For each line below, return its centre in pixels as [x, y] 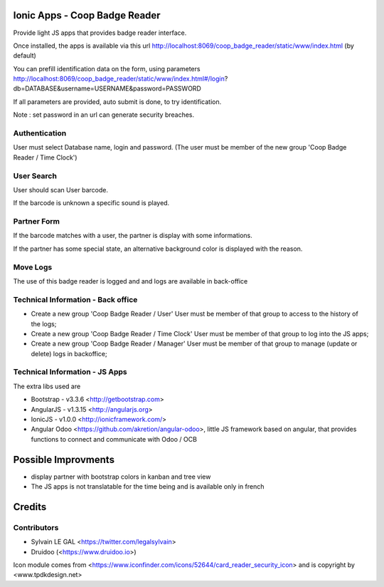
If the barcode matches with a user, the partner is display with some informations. [133, 236]
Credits [30, 507]
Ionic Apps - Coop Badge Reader [87, 15]
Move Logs [33, 267]
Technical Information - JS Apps [70, 372]
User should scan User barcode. [60, 189]
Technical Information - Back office [75, 299]
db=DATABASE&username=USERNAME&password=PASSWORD [107, 88]
